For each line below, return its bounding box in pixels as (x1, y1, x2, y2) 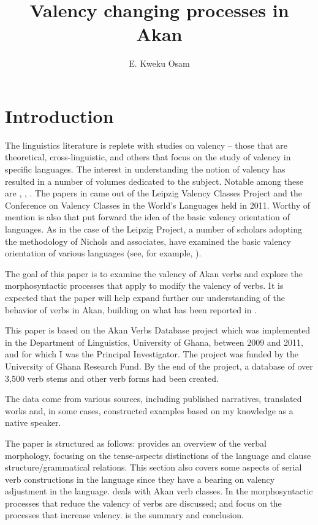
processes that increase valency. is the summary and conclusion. (5, 508, 244, 521)
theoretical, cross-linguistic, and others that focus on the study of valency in (5, 151, 291, 163)
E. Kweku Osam (129, 57, 190, 70)
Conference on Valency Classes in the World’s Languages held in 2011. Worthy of (5, 198, 311, 211)
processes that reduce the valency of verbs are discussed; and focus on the (5, 496, 282, 509)
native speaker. (5, 416, 61, 429)
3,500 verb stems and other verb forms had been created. (5, 371, 219, 384)
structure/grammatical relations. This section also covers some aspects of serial (5, 461, 302, 474)
